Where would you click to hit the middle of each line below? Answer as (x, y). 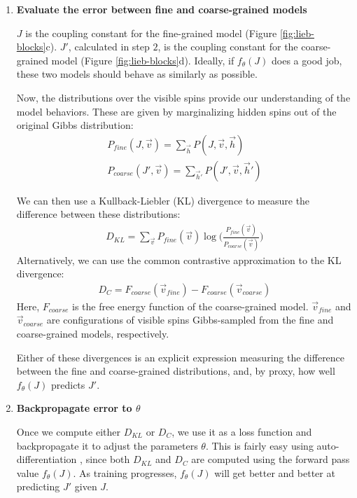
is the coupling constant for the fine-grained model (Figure (151, 33)
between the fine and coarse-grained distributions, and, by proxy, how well (176, 371)
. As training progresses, (125, 472)
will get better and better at (275, 472)
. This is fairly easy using (259, 445)
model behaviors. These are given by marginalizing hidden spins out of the (176, 111)
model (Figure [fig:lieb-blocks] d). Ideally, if (143, 60)
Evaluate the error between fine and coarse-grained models (162, 9)
